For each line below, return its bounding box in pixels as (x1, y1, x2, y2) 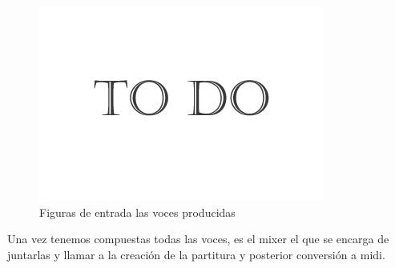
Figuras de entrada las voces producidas (39, 203, 236, 220)
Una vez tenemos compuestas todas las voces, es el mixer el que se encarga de (7, 230, 389, 247)
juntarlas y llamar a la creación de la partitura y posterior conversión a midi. (7, 246, 385, 262)
